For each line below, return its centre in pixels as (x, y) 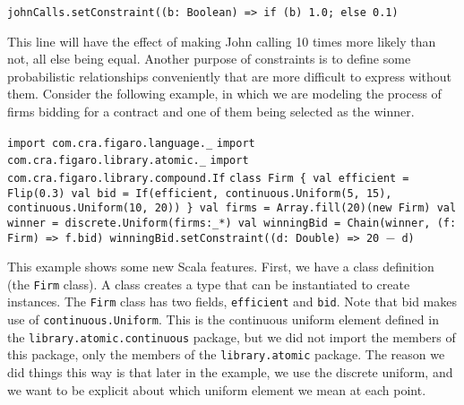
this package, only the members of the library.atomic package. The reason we (226, 354)
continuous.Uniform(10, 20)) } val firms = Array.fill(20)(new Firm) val (232, 208)
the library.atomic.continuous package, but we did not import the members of (232, 336)
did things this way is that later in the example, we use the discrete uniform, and (230, 372)
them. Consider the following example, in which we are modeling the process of (224, 94)
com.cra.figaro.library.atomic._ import (128, 161)
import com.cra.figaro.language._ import (131, 143)
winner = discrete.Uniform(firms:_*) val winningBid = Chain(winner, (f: (232, 223)
